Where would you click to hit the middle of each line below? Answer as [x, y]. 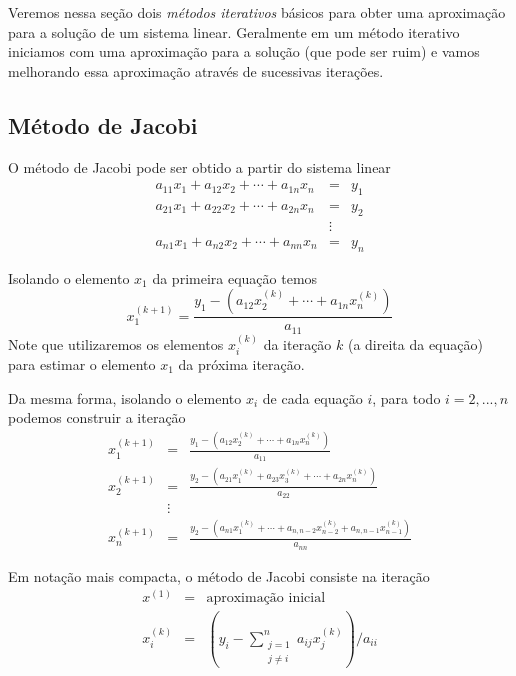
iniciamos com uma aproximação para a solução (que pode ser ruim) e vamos [244, 51]
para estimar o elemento [82, 364]
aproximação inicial [266, 598]
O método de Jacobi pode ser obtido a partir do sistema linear [199, 166]
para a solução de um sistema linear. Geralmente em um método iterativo [234, 31]
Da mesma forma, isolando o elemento [125, 397]
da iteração [297, 343]
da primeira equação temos [235, 277]
